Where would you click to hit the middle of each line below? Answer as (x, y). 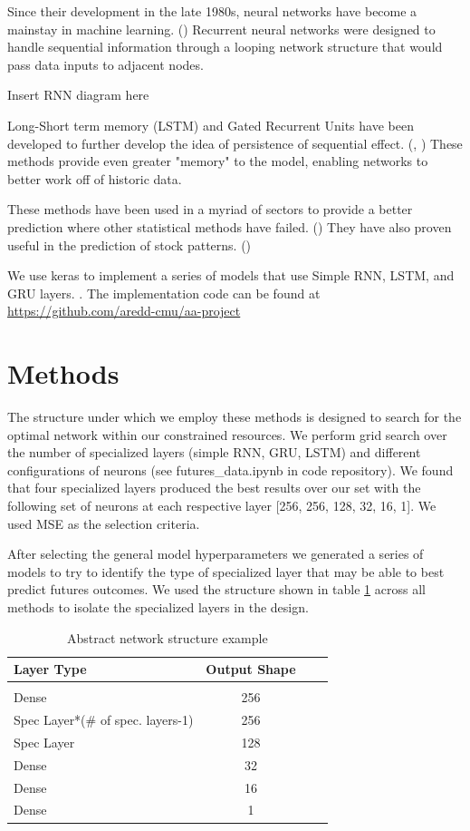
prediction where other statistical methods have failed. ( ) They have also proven (230, 226)
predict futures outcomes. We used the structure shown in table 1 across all (216, 589)
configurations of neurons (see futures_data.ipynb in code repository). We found (230, 469)
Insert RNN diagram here (78, 95)
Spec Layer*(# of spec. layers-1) (104, 720)
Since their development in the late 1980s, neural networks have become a (212, 11)
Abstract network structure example (168, 637)
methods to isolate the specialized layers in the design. (158, 606)
